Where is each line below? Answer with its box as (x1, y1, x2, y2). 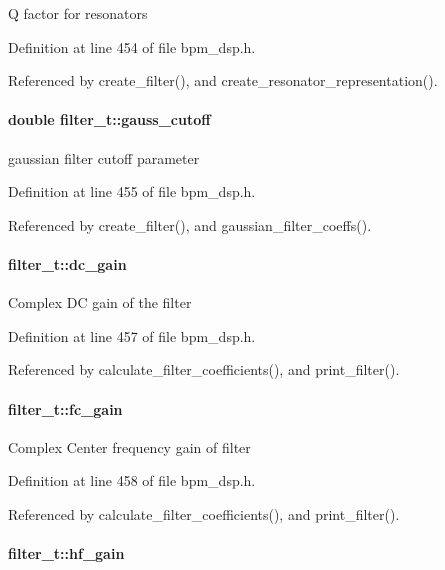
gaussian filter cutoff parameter (8, 147, 200, 168)
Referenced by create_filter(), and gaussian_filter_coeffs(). (8, 214, 372, 235)
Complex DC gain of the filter (8, 292, 192, 313)
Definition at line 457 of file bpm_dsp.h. (8, 325, 256, 346)
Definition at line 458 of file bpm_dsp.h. (8, 470, 256, 491)
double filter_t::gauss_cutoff (8, 109, 211, 130)
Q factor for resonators (8, 3, 148, 23)
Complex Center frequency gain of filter (8, 436, 251, 457)
